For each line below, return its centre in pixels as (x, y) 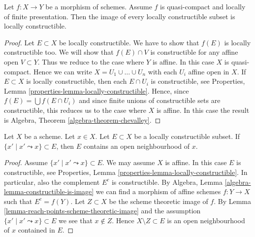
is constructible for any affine (194, 52)
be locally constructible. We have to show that (129, 42)
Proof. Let (19, 42)
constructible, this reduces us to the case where (75, 110)
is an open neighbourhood (206, 220)
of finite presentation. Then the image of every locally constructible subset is (120, 16)
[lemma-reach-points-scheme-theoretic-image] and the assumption (102, 211)
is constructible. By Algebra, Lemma (167, 182)
